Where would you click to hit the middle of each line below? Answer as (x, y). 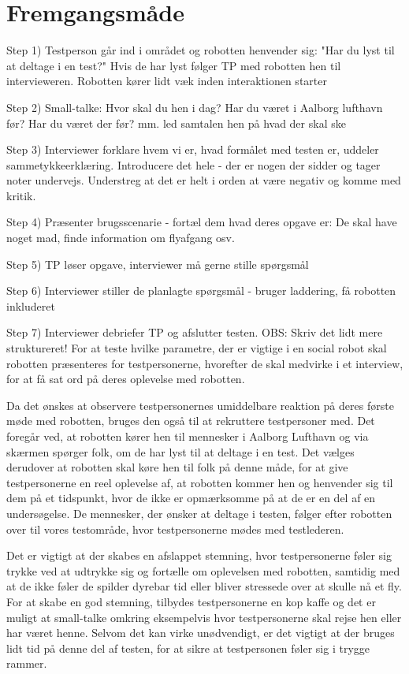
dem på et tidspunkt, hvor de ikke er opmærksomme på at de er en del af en (191, 498)
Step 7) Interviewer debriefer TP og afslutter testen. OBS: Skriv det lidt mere (195, 332)
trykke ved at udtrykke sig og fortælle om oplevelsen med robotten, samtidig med (203, 570)
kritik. (21, 195)
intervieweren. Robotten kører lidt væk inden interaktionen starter (167, 81)
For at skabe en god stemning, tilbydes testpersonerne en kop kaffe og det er (191, 601)
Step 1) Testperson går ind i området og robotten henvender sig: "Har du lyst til (201, 50)
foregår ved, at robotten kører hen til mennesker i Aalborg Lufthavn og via (188, 436)
